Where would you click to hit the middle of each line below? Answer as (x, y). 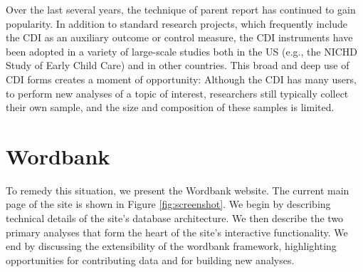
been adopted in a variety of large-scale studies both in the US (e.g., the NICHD (181, 51)
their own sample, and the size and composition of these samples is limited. (170, 107)
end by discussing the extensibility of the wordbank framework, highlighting (171, 246)
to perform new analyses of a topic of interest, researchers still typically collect (177, 93)
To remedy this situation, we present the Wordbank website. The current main (178, 190)
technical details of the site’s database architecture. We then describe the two (175, 218)
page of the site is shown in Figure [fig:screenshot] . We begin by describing (168, 204)
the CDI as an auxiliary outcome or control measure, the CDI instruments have (179, 37)
